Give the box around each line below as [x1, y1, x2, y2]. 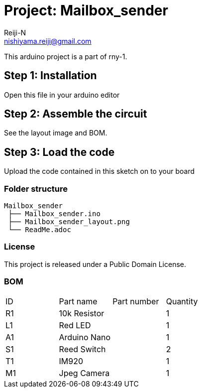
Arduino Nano [59, 332, 111, 342]
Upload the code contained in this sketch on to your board [4, 167, 195, 176]
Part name [59, 296, 98, 306]
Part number [112, 296, 159, 306]
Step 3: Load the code [4, 145, 115, 158]
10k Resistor [59, 308, 104, 318]
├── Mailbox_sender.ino [8, 210, 101, 218]
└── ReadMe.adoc [8, 226, 71, 234]
